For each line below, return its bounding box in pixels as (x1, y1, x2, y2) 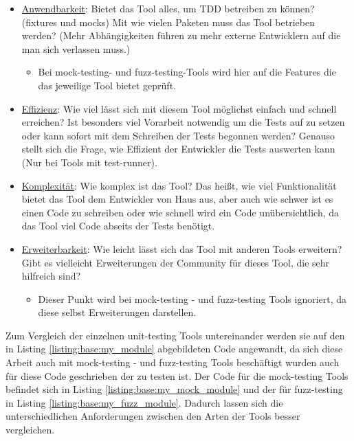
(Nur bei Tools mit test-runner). (21, 155, 157, 169)
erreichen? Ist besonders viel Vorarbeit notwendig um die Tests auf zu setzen (21, 115, 345, 129)
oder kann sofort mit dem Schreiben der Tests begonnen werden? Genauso (21, 128, 335, 142)
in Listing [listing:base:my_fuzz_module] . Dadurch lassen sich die (5, 395, 283, 409)
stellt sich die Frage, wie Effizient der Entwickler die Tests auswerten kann (21, 142, 335, 156)
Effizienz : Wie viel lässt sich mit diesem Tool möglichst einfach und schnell (21, 101, 337, 115)
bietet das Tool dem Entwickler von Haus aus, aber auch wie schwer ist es (21, 192, 333, 206)
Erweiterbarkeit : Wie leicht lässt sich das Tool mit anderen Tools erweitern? (21, 241, 342, 256)
